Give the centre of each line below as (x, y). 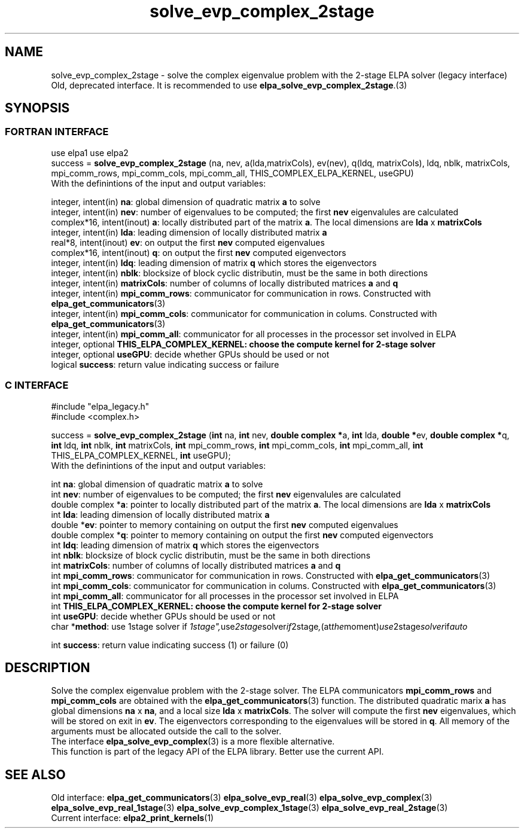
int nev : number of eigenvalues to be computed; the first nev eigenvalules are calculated (226, 494)
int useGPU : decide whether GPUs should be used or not (163, 616)
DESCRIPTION (48, 667)
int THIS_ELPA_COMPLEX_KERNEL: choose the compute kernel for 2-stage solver (217, 606)
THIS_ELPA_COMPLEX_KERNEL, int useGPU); (141, 455)
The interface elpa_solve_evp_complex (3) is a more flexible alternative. (193, 742)
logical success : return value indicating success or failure (165, 364)
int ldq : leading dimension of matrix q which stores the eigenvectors (185, 545)
